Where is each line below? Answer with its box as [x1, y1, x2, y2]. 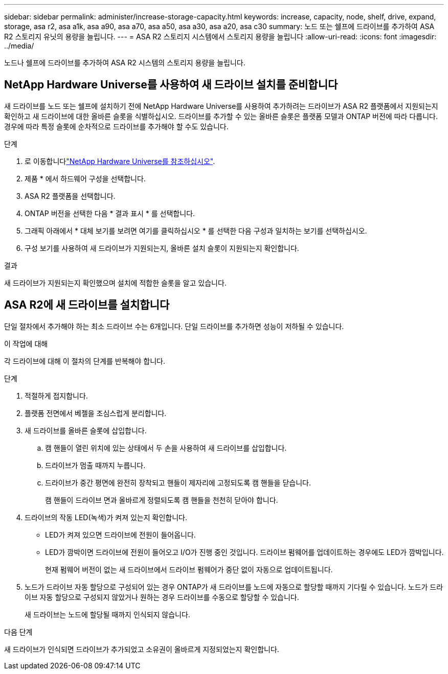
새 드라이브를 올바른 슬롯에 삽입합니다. [25, 426, 147, 435]
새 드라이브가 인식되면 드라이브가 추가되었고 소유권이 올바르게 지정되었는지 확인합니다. [4, 644, 279, 654]
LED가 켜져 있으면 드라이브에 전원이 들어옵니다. [45, 530, 196, 539]
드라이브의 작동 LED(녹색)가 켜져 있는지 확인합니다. [25, 513, 187, 522]
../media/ [4, 41, 34, 50]
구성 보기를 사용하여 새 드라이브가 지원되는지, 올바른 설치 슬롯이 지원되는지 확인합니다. [25, 243, 299, 252]
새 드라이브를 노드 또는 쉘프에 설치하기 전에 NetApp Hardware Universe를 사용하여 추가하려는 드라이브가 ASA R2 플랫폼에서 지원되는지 [4, 101, 438, 110]
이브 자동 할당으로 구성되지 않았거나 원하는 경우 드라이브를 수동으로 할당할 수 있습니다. [25, 592, 299, 601]
